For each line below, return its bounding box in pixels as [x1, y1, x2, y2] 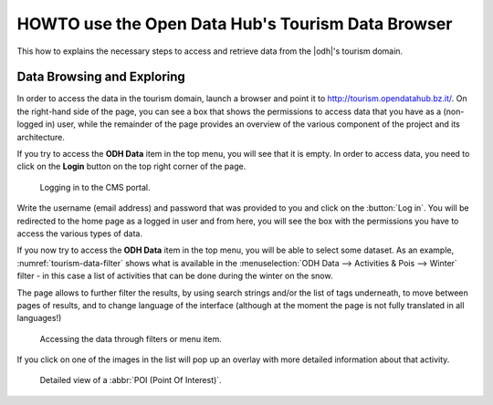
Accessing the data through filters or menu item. [39, 333, 223, 344]
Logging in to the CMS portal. [39, 182, 151, 192]
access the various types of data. [16, 228, 143, 239]
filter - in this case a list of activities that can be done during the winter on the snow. [16, 270, 333, 282]
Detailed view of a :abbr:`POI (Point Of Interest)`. [39, 375, 223, 386]
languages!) [16, 313, 62, 324]
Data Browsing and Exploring [16, 69, 186, 85]
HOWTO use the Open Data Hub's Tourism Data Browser [16, 14, 453, 34]
